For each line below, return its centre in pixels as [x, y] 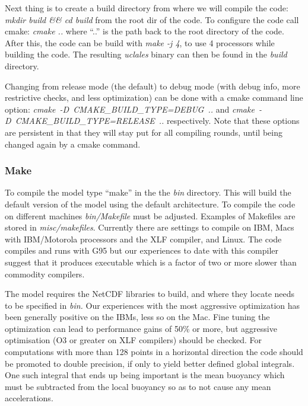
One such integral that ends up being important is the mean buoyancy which [145, 375]
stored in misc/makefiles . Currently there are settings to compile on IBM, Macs [150, 227]
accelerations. [29, 398]
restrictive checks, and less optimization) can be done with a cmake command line [154, 97]
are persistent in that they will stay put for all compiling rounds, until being [144, 132]
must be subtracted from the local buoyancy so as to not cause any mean [138, 386]
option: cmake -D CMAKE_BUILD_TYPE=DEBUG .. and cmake [130, 109]
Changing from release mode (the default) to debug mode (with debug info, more [153, 86]
